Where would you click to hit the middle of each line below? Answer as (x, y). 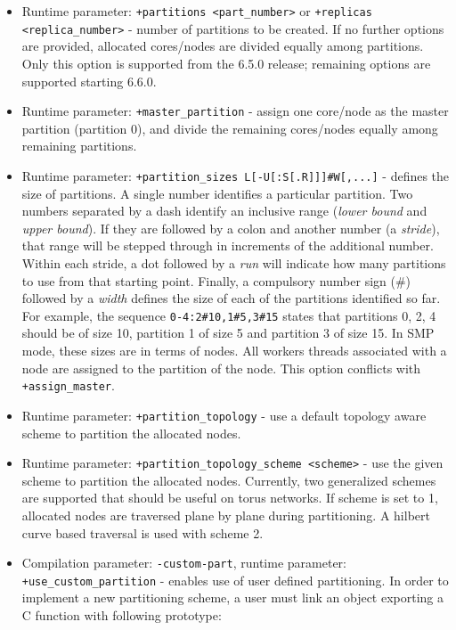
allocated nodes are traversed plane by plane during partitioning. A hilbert (226, 515)
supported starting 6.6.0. (89, 81)
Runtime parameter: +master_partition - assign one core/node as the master (235, 111)
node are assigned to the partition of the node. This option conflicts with (221, 368)
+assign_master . (68, 385)
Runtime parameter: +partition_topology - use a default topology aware (224, 415)
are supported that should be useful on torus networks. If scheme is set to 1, (230, 498)
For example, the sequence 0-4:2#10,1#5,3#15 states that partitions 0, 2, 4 (229, 315)
